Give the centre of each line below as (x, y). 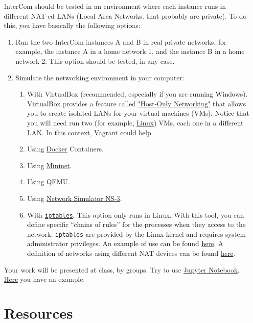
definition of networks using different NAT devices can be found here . (131, 253)
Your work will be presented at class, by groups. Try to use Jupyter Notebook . (122, 269)
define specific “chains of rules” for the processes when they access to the (136, 224)
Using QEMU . (48, 182)
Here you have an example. (45, 279)
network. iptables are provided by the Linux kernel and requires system (137, 234)
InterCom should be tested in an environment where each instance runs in (115, 6)
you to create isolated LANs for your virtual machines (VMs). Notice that (138, 113)
